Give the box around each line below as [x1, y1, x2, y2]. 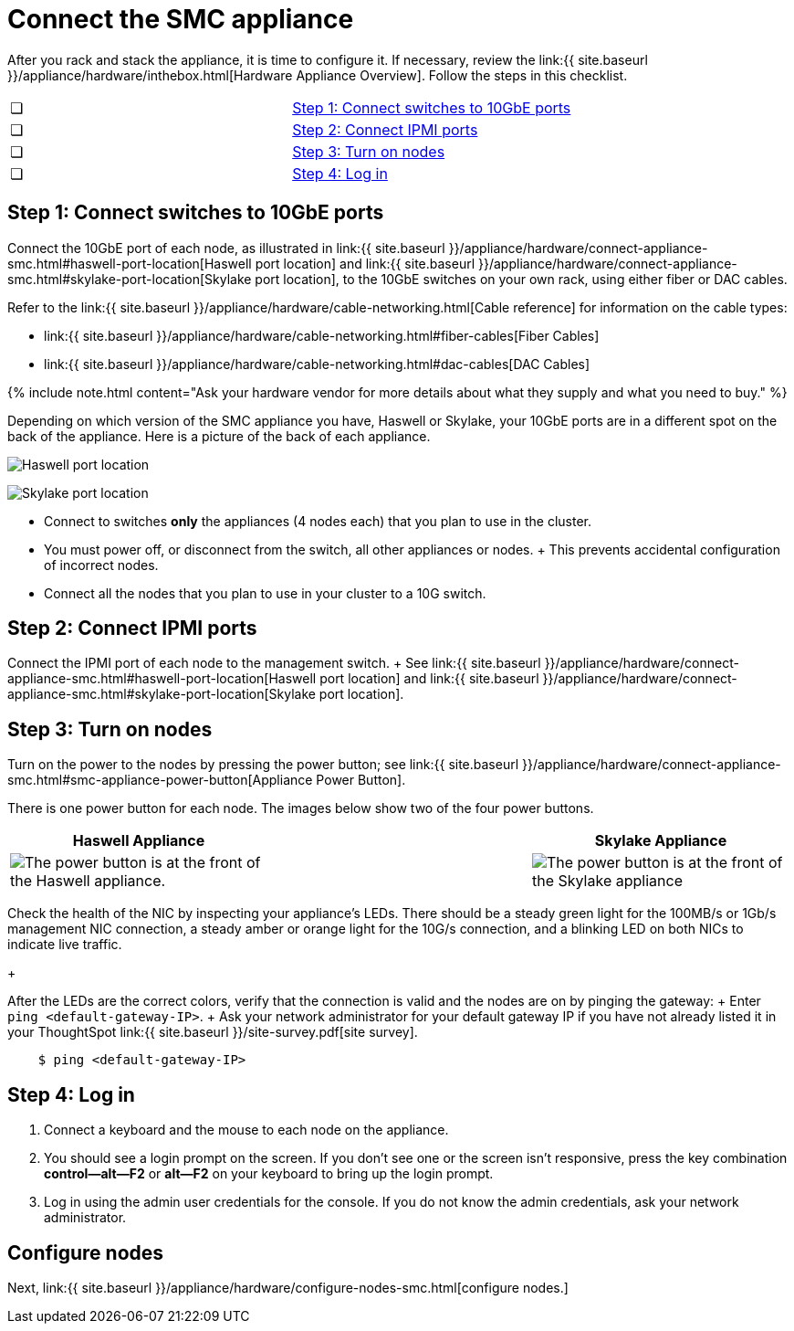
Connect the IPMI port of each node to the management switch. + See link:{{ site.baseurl [7, 655, 541, 671]
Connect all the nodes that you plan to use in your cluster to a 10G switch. [44, 585, 486, 601]
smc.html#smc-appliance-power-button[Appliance [7, 772, 313, 788]
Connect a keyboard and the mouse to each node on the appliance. [44, 1122, 449, 1138]
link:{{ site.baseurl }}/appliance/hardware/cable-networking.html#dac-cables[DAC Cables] [44, 355, 590, 372]
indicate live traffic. [7, 936, 122, 953]
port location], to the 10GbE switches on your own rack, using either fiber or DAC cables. [255, 270, 788, 287]
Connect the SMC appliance [7, 4, 354, 35]
